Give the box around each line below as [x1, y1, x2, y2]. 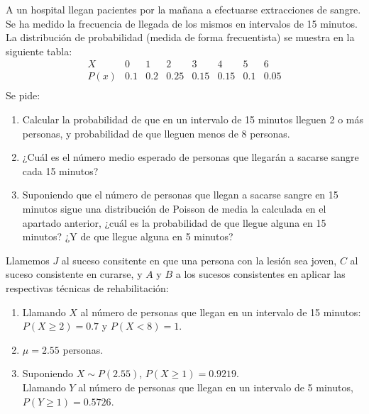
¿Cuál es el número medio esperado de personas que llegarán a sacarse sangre [22, 150, 359, 164]
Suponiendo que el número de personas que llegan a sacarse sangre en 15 [22, 187, 338, 202]
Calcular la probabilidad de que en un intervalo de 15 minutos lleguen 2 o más [22, 112, 363, 127]
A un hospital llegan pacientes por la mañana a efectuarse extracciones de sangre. [6, 2, 361, 16]
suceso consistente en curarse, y [6, 267, 143, 281]
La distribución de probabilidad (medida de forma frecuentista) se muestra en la [6, 30, 355, 45]
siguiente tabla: [6, 43, 72, 58]
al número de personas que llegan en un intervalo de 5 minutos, [78, 379, 353, 394]
